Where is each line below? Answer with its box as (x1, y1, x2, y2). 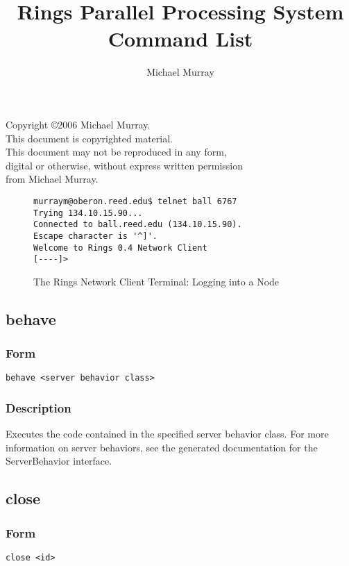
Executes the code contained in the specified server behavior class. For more (6, 426, 329, 441)
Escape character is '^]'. (33, 231, 158, 241)
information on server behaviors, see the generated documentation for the (6, 440, 318, 454)
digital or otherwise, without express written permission (6, 158, 244, 172)
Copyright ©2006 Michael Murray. (6, 117, 151, 131)
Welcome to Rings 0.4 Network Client (33, 242, 207, 253)
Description (6, 399, 71, 416)
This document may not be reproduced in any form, (6, 144, 227, 159)
